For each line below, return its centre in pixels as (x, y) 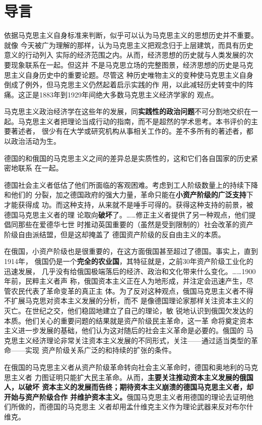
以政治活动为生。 (32, 141)
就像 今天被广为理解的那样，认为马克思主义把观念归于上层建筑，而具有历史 (129, 45)
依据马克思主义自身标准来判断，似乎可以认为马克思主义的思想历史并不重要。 (131, 35)
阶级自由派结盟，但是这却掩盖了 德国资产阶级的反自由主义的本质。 (115, 234)
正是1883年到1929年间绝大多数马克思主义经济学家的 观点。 (121, 94)
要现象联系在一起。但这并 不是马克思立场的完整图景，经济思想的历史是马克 (129, 64)
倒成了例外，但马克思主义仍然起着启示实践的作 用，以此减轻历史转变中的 (125, 85)
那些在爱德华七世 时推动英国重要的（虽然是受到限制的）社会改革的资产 (136, 224)
